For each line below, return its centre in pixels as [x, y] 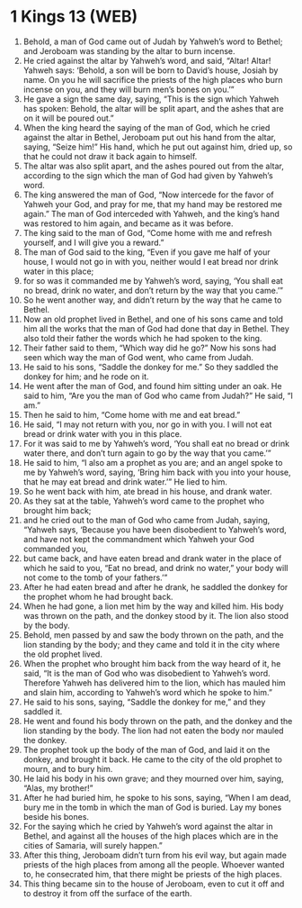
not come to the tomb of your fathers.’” [95, 577]
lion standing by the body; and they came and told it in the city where [151, 644]
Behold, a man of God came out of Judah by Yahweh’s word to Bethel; [153, 41]
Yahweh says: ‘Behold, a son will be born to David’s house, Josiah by [151, 70]
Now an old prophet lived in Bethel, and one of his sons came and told [153, 319]
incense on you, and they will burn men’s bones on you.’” [129, 89]
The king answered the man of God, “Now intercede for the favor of [148, 195]
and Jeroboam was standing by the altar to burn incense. [129, 50]
